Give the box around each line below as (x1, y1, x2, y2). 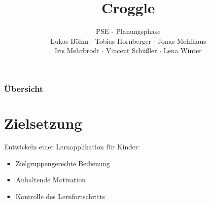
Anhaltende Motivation (15, 174, 86, 185)
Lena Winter (163, 45, 202, 56)
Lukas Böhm (50, 35, 89, 46)
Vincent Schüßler (106, 45, 157, 56)
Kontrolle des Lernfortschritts (15, 191, 105, 201)
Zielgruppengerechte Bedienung (15, 158, 110, 168)
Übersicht (4, 82, 43, 94)
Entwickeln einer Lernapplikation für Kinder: (4, 141, 140, 151)
